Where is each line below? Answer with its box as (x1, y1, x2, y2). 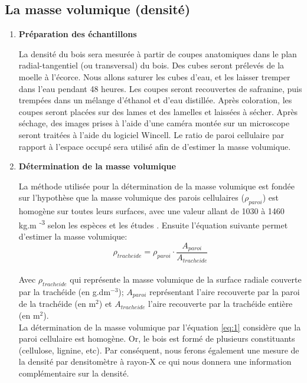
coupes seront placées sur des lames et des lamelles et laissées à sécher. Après (18, 105, 298, 117)
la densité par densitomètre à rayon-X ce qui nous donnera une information (18, 355, 292, 368)
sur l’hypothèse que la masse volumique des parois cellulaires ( (18, 191, 244, 204)
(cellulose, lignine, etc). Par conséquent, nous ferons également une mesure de (18, 343, 299, 356)
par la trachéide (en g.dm (18, 285, 111, 297)
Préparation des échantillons (18, 28, 137, 40)
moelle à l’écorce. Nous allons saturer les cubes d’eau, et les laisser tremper (18, 70, 290, 83)
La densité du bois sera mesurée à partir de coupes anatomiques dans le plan (18, 47, 297, 60)
